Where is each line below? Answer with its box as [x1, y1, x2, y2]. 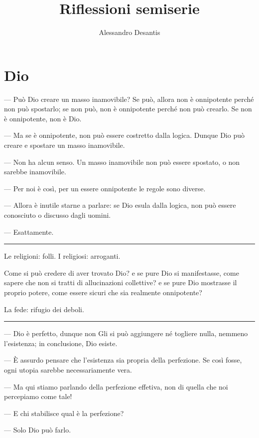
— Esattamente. [4, 226, 54, 237]
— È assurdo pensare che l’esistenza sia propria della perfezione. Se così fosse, [4, 355, 242, 365]
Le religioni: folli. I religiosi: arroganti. [4, 251, 121, 261]
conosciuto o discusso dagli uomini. [4, 210, 111, 220]
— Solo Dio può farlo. [4, 425, 71, 435]
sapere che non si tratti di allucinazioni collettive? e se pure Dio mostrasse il [4, 277, 237, 288]
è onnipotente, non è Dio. [4, 113, 82, 123]
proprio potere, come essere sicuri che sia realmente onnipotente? [4, 287, 202, 297]
